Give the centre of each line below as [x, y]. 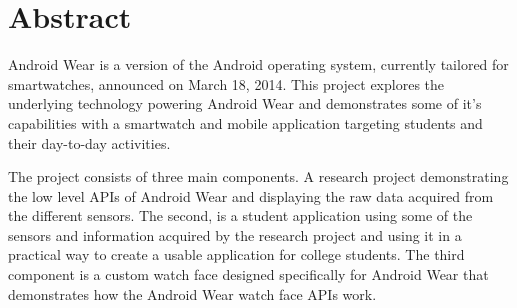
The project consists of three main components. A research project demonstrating [258, 176]
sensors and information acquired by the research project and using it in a [235, 234]
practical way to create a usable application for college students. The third [236, 254]
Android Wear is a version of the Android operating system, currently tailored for [258, 64]
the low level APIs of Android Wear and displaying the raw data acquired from [251, 195]
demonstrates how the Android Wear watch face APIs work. [192, 293]
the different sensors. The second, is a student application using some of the [240, 215]
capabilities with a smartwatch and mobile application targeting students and [245, 122]
